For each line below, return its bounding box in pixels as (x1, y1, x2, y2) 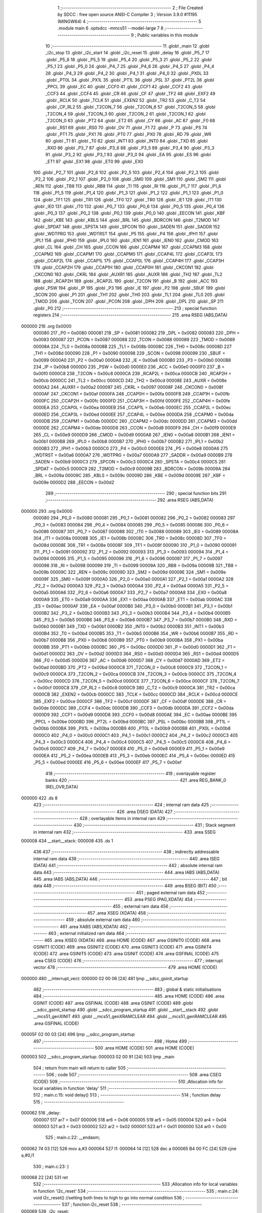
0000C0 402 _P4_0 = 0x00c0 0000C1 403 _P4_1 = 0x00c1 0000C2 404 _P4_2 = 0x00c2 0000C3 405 (33, 732, 238, 738)
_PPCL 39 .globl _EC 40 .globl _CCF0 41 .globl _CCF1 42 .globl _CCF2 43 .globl (45, 84, 202, 90)
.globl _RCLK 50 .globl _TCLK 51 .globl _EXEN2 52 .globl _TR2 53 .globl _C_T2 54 (45, 98, 206, 103)
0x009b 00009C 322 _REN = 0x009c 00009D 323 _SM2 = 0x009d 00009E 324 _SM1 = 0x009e (33, 569, 226, 575)
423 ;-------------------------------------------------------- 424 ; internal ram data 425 (33, 802, 209, 808)
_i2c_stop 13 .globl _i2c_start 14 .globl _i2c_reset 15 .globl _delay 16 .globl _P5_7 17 (45, 50, 210, 56)
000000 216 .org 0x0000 (21, 323, 72, 329)
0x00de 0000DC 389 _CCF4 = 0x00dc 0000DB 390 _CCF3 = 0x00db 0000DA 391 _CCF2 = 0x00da (33, 705, 234, 711)
